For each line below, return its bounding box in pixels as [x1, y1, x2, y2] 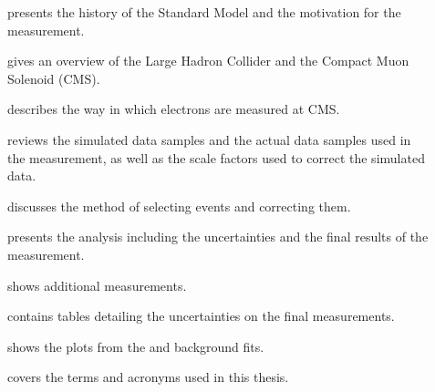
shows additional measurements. [7, 275, 187, 294]
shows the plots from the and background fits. [7, 336, 264, 356]
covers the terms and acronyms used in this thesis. [7, 367, 289, 387]
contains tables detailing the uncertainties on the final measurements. [7, 306, 395, 325]
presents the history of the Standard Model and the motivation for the [7, 3, 401, 21]
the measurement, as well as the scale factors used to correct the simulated [7, 148, 425, 167]
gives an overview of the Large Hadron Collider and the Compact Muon [7, 51, 409, 70]
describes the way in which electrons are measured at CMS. [7, 99, 340, 119]
